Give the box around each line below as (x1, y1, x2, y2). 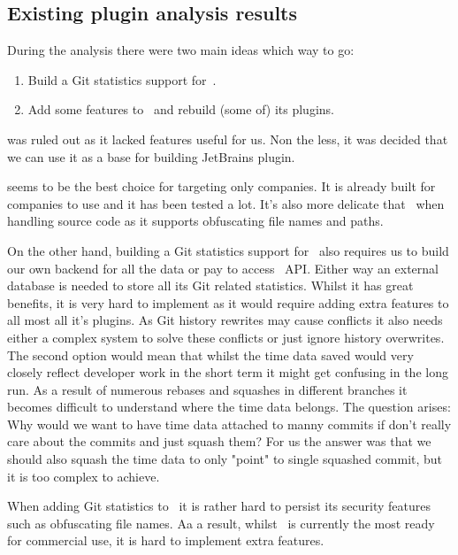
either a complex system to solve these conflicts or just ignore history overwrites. (7, 328, 445, 346)
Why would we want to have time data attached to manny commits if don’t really (7, 414, 452, 433)
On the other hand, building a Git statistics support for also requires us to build (7, 241, 449, 259)
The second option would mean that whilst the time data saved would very (7, 345, 414, 364)
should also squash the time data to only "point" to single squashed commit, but (7, 450, 443, 468)
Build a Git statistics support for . (27, 70, 217, 89)
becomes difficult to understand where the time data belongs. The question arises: (7, 397, 451, 416)
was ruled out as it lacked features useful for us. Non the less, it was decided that (7, 129, 448, 148)
